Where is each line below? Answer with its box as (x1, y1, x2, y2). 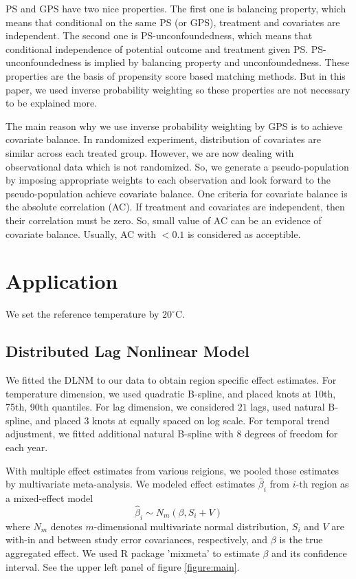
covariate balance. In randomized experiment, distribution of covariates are (5, 132, 321, 146)
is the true (279, 532, 323, 547)
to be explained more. (5, 96, 98, 110)
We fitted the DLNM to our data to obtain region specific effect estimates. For (5, 373, 337, 387)
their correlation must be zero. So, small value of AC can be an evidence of (5, 212, 322, 227)
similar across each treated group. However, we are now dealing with (5, 145, 294, 160)
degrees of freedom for (245, 426, 338, 441)
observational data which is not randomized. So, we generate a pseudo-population (5, 159, 349, 173)
